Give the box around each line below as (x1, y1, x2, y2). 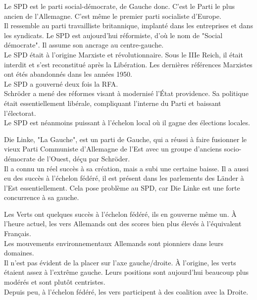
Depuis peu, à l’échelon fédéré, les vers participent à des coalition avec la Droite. (4, 286, 249, 297)
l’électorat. (4, 107, 36, 118)
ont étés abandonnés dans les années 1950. (4, 69, 132, 79)
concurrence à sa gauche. (4, 192, 79, 202)
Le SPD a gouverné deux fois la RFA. (4, 78, 118, 89)
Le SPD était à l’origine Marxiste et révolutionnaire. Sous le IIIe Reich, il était (4, 49, 243, 59)
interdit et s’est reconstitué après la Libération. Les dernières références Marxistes (4, 59, 253, 69)
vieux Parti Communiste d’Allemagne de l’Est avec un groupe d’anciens (4, 144, 222, 154)
